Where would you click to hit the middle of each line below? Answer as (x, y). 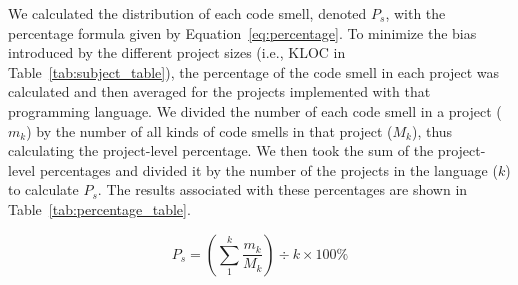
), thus (432, 130)
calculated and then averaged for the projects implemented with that (219, 91)
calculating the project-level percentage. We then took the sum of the (221, 150)
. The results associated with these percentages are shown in (282, 189)
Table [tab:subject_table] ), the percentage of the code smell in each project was (254, 71)
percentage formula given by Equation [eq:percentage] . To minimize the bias (242, 32)
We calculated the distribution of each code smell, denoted (187, 13)
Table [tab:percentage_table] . (99, 208)
